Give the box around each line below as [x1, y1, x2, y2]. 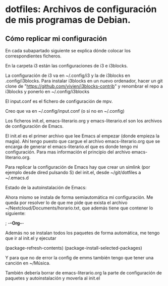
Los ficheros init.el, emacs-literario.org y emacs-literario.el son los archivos [5, 118, 162, 124]
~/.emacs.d [5, 175, 29, 181]
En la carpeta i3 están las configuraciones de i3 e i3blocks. [5, 63, 128, 68]
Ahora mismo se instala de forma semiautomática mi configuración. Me [5, 194, 153, 200]
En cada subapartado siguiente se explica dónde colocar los [5, 48, 131, 53]
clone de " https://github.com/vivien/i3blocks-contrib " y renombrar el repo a [5, 83, 163, 89]
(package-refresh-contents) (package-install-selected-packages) [5, 245, 142, 251]
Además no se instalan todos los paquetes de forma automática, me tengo [5, 230, 160, 236]
